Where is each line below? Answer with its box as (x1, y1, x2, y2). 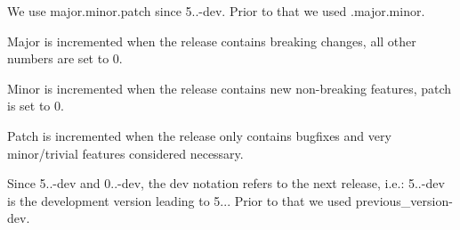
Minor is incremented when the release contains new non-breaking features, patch (7, 78, 452, 97)
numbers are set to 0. (7, 49, 123, 68)
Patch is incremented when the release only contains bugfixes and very (7, 126, 391, 144)
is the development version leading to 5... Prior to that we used (7, 191, 352, 209)
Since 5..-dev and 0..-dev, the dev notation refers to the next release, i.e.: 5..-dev (7, 174, 445, 193)
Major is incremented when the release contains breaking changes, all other (7, 31, 416, 50)
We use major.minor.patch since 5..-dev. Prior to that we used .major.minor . (7, 2, 425, 20)
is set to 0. (7, 96, 64, 115)
